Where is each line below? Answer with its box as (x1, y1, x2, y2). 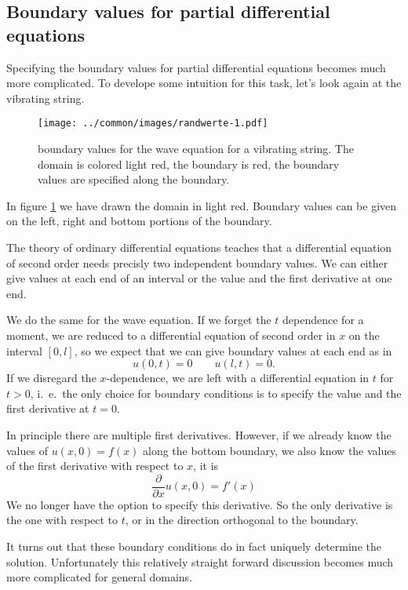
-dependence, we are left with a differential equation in (106, 370, 370, 386)
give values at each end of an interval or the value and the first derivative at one (6, 270, 392, 286)
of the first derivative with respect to (6, 457, 184, 474)
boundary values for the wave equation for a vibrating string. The (38, 140, 354, 157)
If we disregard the (6, 370, 97, 386)
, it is (193, 457, 219, 474)
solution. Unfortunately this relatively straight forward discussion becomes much (6, 553, 394, 570)
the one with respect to (6, 512, 118, 528)
